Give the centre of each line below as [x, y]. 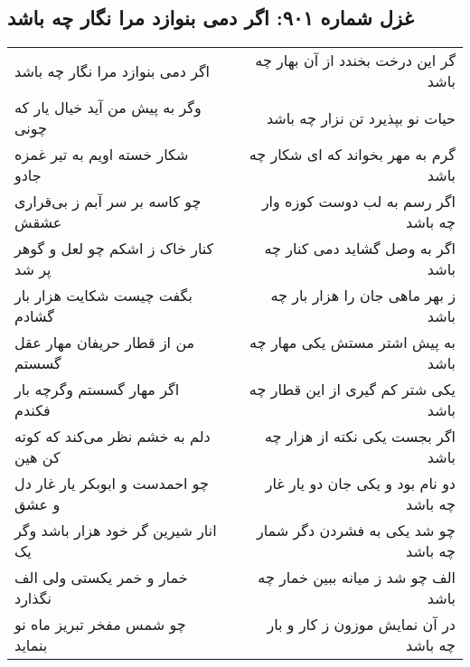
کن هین [38, 457]
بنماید [31, 645]
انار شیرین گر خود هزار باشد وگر [116, 531]
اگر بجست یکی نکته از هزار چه [360, 437]
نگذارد [33, 598]
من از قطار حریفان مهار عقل [105, 343]
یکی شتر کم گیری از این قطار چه [352, 390]
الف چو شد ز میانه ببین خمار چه [357, 578]
